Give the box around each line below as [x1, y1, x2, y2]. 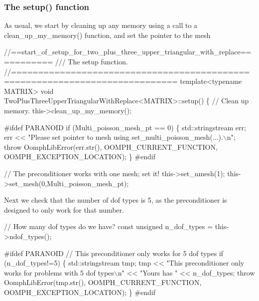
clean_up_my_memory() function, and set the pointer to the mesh [4, 29, 211, 40]
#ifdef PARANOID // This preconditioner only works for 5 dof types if [4, 248, 224, 258]
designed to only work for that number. [4, 204, 124, 215]
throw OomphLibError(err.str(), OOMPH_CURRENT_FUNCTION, [4, 141, 218, 152]
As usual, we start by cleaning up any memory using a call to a [4, 20, 198, 30]
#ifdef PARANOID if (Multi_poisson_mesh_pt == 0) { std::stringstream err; [4, 122, 246, 132]
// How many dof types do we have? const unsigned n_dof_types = [4, 221, 213, 232]
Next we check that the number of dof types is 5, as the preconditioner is [4, 195, 227, 205]
